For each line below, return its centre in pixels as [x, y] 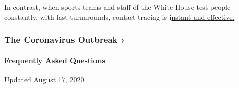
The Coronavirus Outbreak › [65, 39]
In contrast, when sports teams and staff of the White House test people [117, 7]
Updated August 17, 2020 [44, 79]
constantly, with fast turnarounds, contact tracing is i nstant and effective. [119, 17]
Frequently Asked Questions [55, 60]
